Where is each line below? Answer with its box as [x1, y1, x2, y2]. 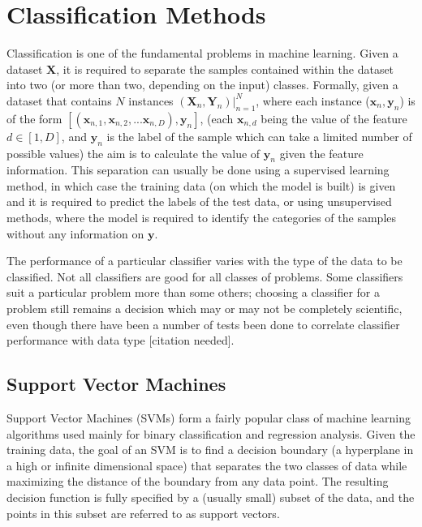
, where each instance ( [256, 92, 370, 109]
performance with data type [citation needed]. [6, 332, 235, 349]
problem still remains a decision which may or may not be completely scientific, [6, 300, 403, 317]
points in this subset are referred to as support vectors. [6, 504, 280, 521]
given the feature [279, 144, 364, 161]
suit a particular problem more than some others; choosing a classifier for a [6, 284, 380, 301]
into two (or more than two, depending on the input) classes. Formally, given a [6, 76, 398, 93]
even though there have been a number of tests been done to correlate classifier [6, 315, 400, 332]
